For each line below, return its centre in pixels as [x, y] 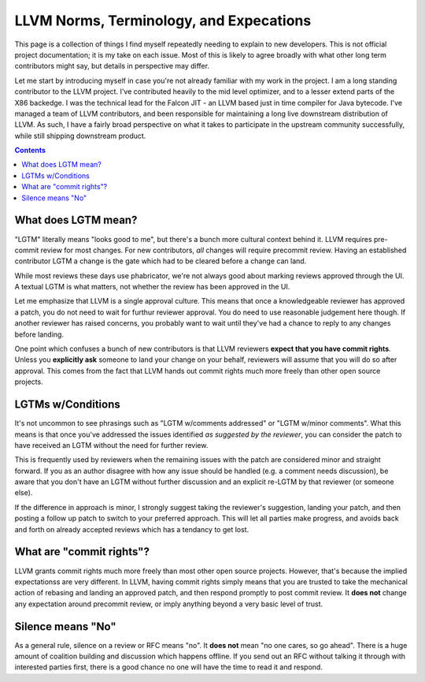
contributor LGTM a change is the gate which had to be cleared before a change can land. [161, 261]
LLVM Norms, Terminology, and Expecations [163, 20]
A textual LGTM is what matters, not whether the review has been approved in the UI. [152, 287]
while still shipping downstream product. [80, 136]
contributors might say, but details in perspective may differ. [112, 66]
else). [24, 493]
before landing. [39, 334]
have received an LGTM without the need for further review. [111, 445]
